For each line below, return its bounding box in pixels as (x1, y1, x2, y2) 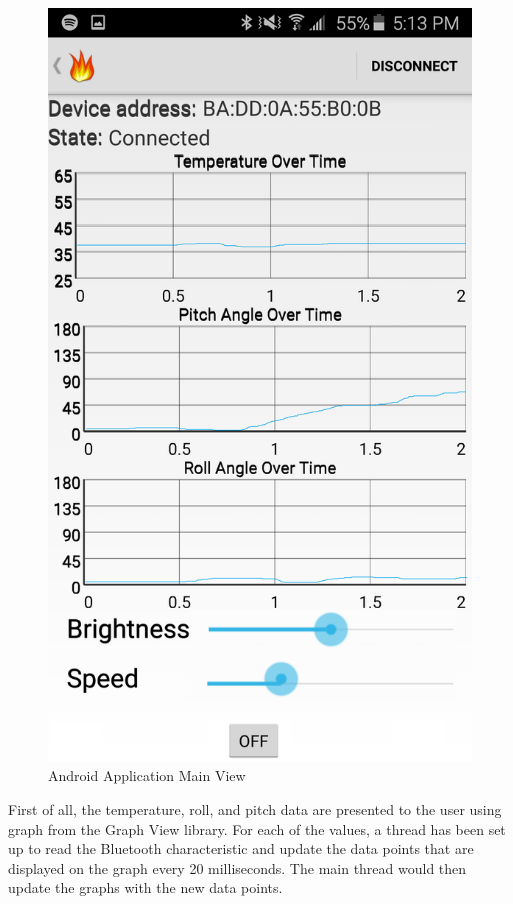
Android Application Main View (48, 765, 246, 786)
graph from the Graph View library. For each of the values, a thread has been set (8, 818, 506, 839)
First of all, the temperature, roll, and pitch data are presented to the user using (8, 798, 502, 819)
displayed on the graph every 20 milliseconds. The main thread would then (8, 857, 467, 878)
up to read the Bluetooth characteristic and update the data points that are (8, 838, 474, 859)
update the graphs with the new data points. (8, 877, 283, 898)
